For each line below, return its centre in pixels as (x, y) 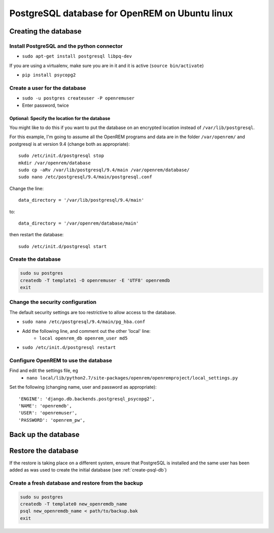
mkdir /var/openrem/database (55, 163)
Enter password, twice (45, 105)
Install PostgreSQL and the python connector (66, 46)
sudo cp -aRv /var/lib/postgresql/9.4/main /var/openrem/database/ (104, 170)
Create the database (35, 259)
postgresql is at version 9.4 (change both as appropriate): (70, 144)
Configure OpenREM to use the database (61, 361)
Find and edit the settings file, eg (44, 370)
